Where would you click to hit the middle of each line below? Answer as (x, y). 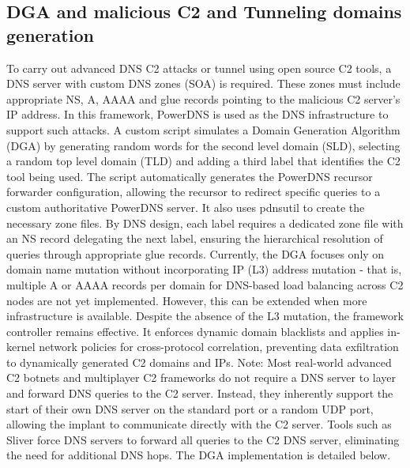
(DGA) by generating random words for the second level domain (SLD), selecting (203, 145)
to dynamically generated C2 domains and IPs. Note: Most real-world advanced (199, 362)
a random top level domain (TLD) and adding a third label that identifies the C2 (203, 161)
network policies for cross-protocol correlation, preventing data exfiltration (219, 347)
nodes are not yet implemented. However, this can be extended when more (187, 300)
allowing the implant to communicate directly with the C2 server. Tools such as (199, 424)
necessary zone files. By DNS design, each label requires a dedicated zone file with (205, 223)
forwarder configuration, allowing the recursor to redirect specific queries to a (194, 192)
